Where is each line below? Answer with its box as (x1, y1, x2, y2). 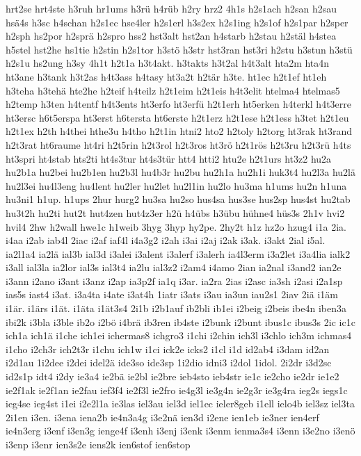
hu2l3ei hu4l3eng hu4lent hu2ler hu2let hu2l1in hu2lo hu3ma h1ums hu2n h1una (6, 178, 347, 193)
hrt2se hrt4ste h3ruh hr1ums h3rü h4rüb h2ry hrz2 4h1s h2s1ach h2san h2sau (6, 1, 337, 15)
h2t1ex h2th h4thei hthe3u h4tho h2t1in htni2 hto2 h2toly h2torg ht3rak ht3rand (6, 124, 352, 138)
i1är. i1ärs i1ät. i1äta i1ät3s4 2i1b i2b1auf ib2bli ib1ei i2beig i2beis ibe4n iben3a (6, 301, 346, 316)
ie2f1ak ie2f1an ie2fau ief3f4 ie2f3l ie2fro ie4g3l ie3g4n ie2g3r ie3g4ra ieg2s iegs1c (6, 382, 348, 397)
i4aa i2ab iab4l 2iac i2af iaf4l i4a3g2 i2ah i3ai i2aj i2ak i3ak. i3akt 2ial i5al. (6, 233, 326, 247)
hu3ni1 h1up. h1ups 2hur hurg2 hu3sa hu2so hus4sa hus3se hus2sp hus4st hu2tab (6, 192, 351, 206)
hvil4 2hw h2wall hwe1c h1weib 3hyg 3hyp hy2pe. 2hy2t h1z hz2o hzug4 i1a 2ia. (6, 219, 346, 234)
